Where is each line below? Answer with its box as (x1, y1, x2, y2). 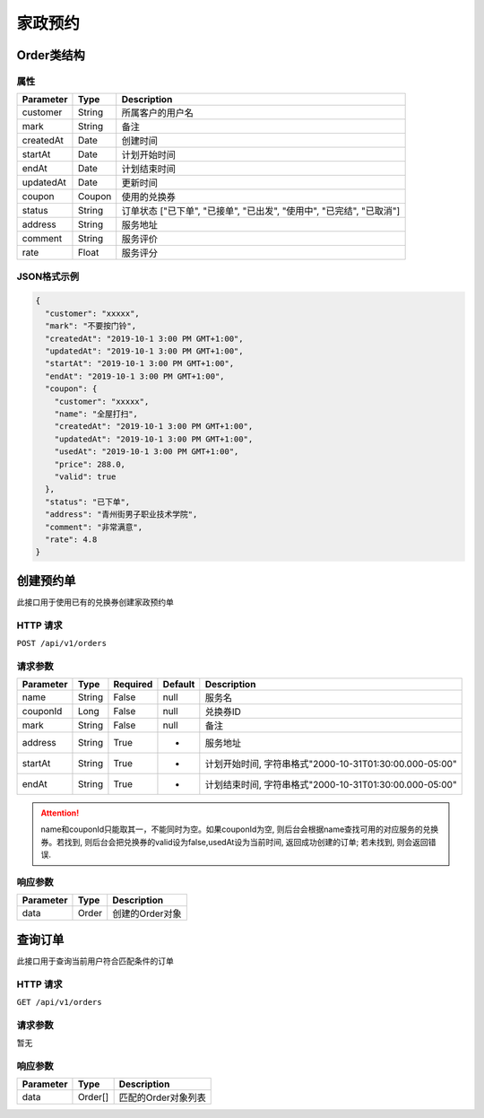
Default (162, 678, 195, 691)
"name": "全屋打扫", (54, 408, 139, 419)
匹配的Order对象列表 (118, 1091, 206, 1104)
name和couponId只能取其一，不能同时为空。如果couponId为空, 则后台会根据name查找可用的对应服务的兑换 (40, 824, 439, 834)
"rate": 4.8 (45, 534, 98, 545)
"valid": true (54, 471, 117, 482)
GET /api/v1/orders (16, 997, 102, 1008)
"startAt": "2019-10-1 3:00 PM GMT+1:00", (45, 359, 235, 369)
